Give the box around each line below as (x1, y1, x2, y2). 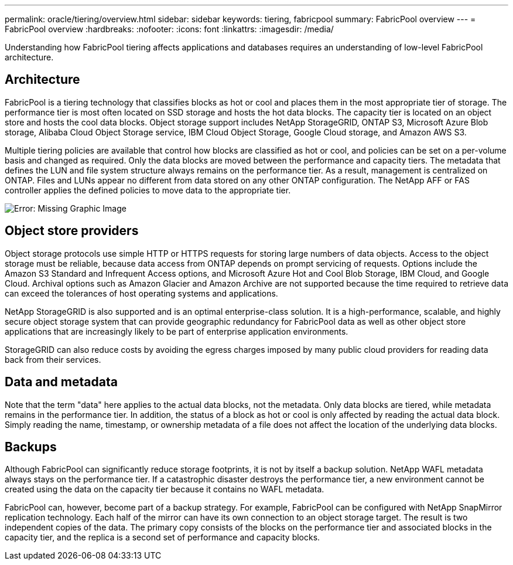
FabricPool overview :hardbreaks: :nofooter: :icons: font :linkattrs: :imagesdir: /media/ (5, 24, 334, 34)
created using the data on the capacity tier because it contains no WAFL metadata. (5, 484, 324, 495)
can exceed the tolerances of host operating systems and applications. (5, 288, 278, 298)
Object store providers (5, 223, 139, 239)
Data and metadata (5, 375, 118, 390)
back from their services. (5, 354, 101, 365)
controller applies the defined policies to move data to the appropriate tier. (5, 185, 291, 195)
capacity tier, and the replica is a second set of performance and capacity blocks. (5, 532, 320, 543)
